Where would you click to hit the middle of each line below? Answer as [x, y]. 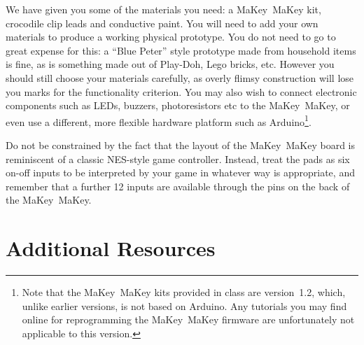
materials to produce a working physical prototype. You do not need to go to [171, 37]
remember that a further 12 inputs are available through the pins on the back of [178, 186]
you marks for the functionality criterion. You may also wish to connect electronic [181, 91]
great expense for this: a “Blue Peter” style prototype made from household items [181, 50]
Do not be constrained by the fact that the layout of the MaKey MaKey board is [180, 145]
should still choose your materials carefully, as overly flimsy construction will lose [180, 77]
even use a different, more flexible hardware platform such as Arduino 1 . [159, 120]
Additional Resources [111, 248]
